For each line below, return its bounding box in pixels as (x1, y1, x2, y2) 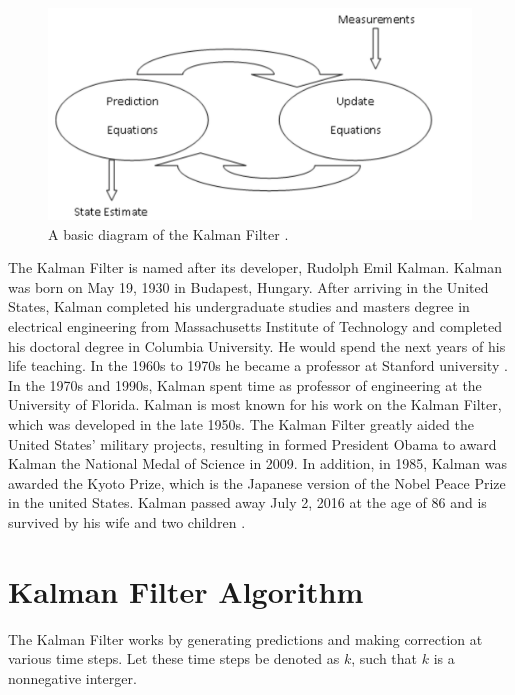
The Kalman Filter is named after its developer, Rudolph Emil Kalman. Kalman (8, 257, 502, 278)
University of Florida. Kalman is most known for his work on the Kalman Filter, (8, 394, 502, 415)
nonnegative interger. (8, 667, 137, 688)
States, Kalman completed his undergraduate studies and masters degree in (8, 296, 470, 317)
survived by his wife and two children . (8, 511, 246, 532)
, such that (351, 648, 418, 669)
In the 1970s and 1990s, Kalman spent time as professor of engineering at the (8, 374, 482, 395)
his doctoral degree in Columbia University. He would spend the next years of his (8, 335, 506, 356)
